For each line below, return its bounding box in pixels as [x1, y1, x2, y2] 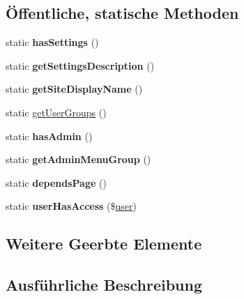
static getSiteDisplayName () [6, 82, 143, 96]
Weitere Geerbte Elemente [6, 233, 202, 254]
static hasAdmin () [6, 128, 93, 143]
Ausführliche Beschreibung [6, 274, 202, 296]
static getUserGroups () [6, 105, 107, 119]
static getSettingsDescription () [6, 58, 155, 72]
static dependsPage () [6, 175, 107, 190]
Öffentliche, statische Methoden [6, 2, 239, 24]
